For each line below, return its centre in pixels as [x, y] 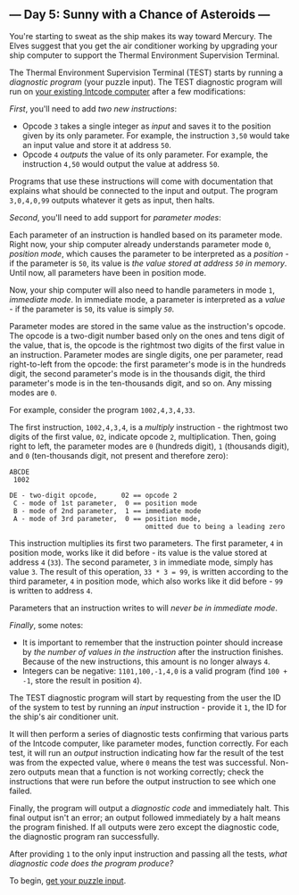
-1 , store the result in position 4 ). [82, 680]
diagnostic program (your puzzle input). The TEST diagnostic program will [146, 82]
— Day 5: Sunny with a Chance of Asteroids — [140, 15]
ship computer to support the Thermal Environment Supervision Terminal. [144, 55]
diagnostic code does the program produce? [91, 863]
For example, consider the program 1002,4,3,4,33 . [102, 410]
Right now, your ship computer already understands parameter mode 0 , [140, 244]
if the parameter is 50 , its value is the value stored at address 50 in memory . [148, 263]
